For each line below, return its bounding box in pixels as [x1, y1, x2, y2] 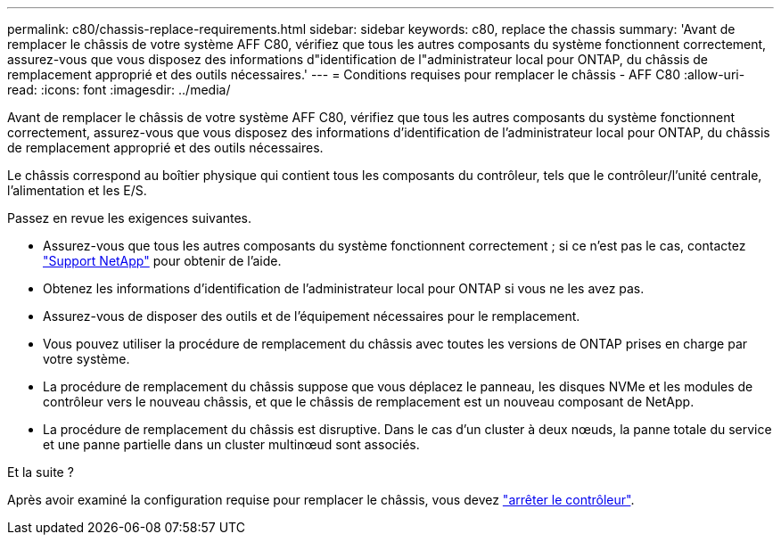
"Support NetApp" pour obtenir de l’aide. [43, 253, 282, 268]
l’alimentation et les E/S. [7, 183, 147, 198]
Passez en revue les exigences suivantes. [7, 210, 252, 226]
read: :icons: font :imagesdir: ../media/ [7, 82, 231, 97]
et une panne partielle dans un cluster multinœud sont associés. [43, 437, 420, 452]
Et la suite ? [7, 464, 74, 480]
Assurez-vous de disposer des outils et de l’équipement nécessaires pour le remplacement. [43, 308, 580, 324]
